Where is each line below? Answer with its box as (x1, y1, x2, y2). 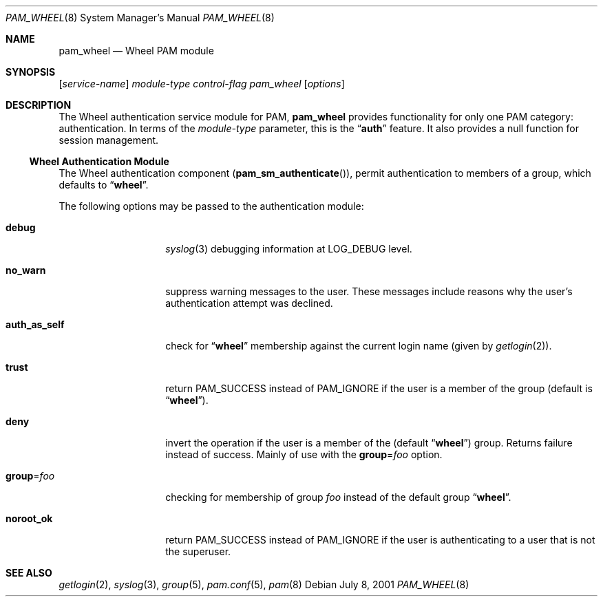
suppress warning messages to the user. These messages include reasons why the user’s (165, 286, 573, 297)
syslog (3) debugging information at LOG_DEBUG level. (165, 243, 412, 255)
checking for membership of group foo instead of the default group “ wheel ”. (165, 491, 511, 503)
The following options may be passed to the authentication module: (59, 200, 364, 212)
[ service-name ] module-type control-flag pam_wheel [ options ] (59, 78, 345, 89)
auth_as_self (6, 319, 65, 330)
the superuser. (165, 546, 231, 557)
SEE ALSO (6, 567, 52, 579)
